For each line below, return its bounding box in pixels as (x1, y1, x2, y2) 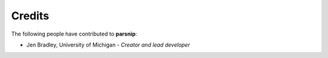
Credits (11, 9, 50, 22)
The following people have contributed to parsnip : (11, 30, 137, 37)
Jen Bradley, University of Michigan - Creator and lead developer (26, 41, 191, 48)
